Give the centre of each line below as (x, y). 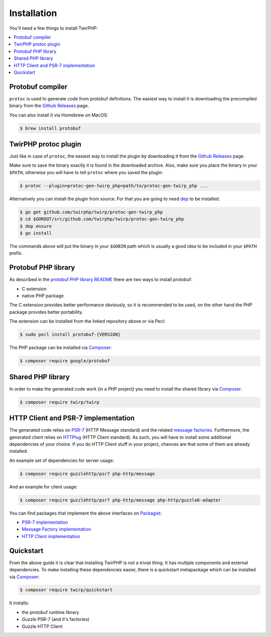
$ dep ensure (36, 226)
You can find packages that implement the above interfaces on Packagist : (86, 513)
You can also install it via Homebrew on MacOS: (59, 115)
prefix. (16, 253)
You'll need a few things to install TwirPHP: (53, 28)
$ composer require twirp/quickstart (66, 590)
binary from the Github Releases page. (49, 106)
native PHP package (43, 296)
